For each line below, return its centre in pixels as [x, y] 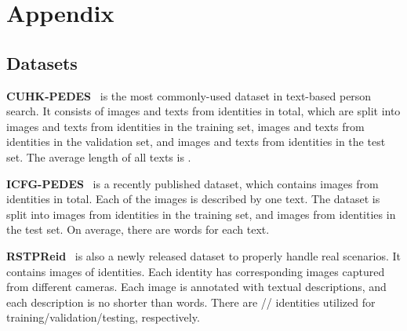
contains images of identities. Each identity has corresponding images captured [196, 271]
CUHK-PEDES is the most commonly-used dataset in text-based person [189, 95]
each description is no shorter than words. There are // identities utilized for [191, 302]
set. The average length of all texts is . [99, 156]
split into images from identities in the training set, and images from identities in [201, 214]
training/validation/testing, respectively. [103, 317]
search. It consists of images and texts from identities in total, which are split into [203, 111]
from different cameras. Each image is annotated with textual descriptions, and [196, 287]
